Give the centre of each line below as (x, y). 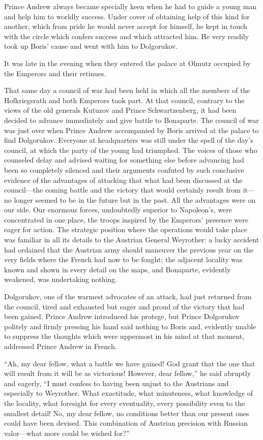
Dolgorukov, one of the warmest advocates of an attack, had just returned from (128, 296)
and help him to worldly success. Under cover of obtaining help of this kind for (127, 16)
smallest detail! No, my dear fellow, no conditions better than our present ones (127, 413)
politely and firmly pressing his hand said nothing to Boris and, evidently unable (130, 326)
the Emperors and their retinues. (55, 73)
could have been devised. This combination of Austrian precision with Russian (126, 423)
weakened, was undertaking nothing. (61, 279)
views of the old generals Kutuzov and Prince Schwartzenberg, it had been (120, 110)
